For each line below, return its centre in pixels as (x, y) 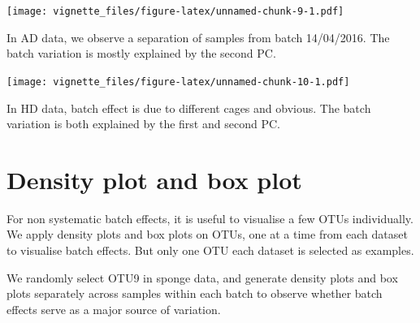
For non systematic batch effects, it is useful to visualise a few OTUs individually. (210, 218)
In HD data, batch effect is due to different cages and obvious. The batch (189, 108)
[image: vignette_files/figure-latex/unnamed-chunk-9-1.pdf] (175, 11)
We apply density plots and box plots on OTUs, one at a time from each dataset (207, 234)
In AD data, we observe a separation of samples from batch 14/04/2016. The (198, 37)
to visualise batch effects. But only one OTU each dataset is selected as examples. (210, 250)
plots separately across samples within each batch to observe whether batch (195, 293)
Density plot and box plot (154, 179)
